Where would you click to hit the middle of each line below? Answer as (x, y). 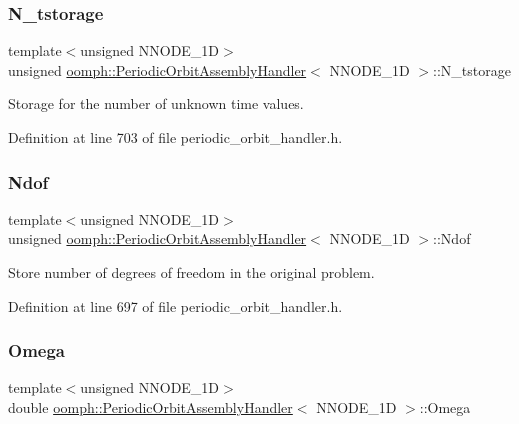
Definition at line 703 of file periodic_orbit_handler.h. (175, 137)
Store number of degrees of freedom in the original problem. (191, 272)
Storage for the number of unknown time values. (156, 103)
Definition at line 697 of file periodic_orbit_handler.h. (175, 305)
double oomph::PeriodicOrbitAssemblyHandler (150, 407)
